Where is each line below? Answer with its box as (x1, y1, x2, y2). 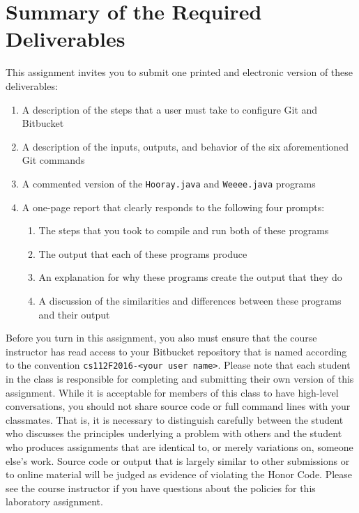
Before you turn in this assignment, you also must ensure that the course (6, 330, 317, 345)
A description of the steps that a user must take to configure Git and (22, 102, 318, 116)
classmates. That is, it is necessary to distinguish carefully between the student (6, 412, 344, 427)
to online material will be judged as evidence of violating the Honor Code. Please (6, 467, 353, 482)
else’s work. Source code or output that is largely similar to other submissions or (6, 453, 350, 468)
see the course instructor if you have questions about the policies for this (6, 480, 316, 495)
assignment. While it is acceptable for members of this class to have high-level (6, 385, 339, 399)
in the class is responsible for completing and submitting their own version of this (6, 371, 354, 385)
